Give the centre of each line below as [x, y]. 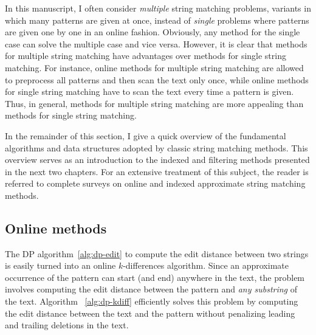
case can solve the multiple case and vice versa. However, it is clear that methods [156, 43]
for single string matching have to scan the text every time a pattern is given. [149, 92]
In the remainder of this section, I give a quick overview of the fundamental [146, 135]
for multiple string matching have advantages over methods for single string [146, 56]
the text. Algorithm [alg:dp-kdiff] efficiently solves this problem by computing [152, 301]
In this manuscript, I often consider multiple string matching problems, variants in [158, 8]
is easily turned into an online [60, 265]
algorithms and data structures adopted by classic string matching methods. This [156, 147]
